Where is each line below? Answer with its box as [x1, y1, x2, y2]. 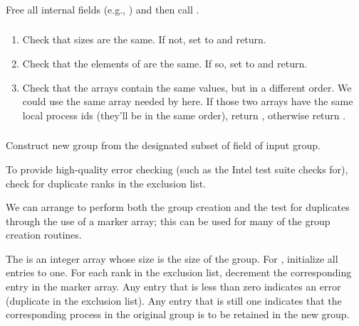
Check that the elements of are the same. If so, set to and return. [22, 56, 308, 71]
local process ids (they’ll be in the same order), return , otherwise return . [22, 107, 346, 122]
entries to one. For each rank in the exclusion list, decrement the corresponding [6, 265, 352, 280]
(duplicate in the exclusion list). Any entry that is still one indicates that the [6, 293, 342, 308]
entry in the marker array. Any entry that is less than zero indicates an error [6, 279, 341, 294]
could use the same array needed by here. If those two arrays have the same [22, 94, 353, 109]
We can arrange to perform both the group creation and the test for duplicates [6, 200, 350, 214]
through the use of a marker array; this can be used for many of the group [6, 213, 331, 228]
